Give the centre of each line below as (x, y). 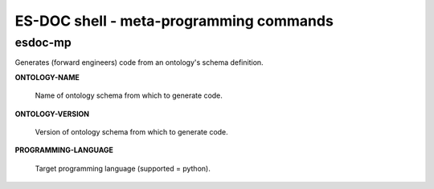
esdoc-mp (43, 42)
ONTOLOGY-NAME (47, 77)
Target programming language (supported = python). (123, 168)
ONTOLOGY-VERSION (52, 114)
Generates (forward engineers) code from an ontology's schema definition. (139, 62)
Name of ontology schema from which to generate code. (129, 95)
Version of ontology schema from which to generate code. (131, 131)
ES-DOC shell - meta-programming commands (174, 21)
